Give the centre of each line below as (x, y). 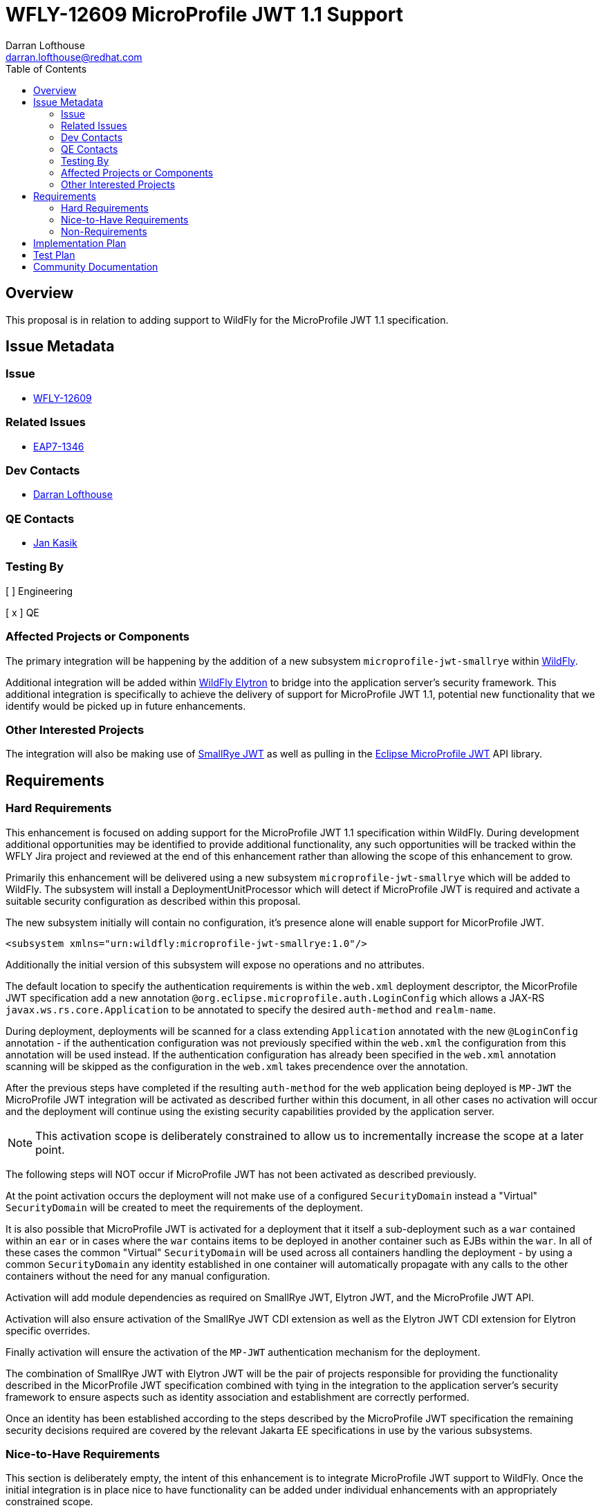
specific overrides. (48, 1330)
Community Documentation (96, 266)
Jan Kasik (55, 543)
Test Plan (54, 255)
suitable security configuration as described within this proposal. (153, 901)
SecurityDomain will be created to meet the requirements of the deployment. (184, 1207)
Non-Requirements (104, 231)
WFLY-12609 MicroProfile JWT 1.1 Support (204, 15)
